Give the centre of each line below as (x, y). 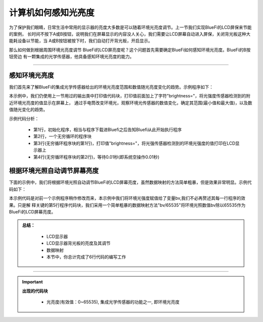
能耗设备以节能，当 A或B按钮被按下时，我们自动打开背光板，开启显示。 (81, 41)
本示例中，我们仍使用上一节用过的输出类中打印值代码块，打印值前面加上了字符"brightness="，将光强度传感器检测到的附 (130, 96)
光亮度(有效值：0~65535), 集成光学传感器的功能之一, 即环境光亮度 (113, 302)
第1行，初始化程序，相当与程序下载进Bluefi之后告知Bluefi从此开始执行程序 (108, 130)
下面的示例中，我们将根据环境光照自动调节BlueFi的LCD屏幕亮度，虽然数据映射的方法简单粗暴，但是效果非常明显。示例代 (130, 182)
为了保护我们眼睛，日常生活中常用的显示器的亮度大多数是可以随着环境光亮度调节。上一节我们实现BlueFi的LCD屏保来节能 (130, 27)
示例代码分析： (24, 118)
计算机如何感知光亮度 (52, 13)
